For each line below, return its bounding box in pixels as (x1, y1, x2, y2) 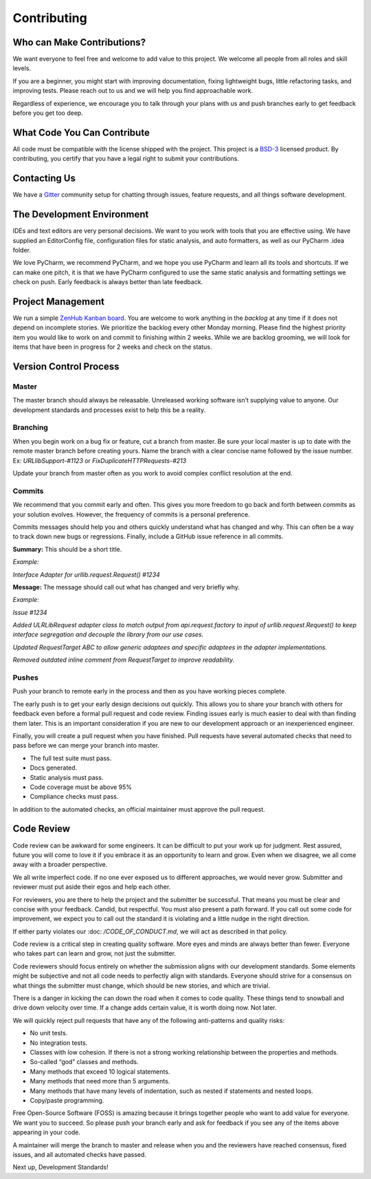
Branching (12, 423, 48, 433)
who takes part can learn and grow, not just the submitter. (12, 949, 177, 958)
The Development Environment (12, 208, 149, 220)
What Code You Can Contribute (12, 127, 150, 138)
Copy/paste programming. (30, 1096, 104, 1104)
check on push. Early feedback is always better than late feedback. (12, 278, 203, 286)
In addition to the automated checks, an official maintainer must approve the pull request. (12, 805, 266, 813)
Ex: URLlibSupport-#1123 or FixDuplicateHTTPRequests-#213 (12, 456, 187, 464)
